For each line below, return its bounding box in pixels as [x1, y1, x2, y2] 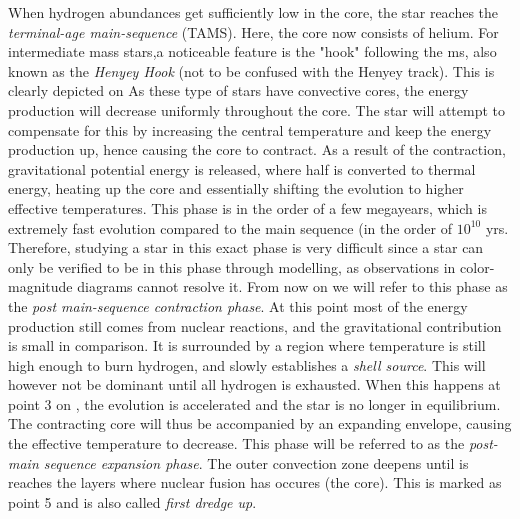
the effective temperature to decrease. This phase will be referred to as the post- [8, 433, 498, 454]
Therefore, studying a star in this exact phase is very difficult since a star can [8, 237, 484, 258]
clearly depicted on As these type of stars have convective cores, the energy [8, 80, 469, 101]
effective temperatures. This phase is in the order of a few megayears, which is [8, 197, 487, 218]
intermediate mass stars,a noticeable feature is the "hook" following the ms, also [8, 41, 497, 62]
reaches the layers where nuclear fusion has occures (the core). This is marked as [8, 472, 502, 493]
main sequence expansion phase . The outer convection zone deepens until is [8, 452, 469, 473]
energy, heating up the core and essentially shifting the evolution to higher [8, 178, 464, 199]
